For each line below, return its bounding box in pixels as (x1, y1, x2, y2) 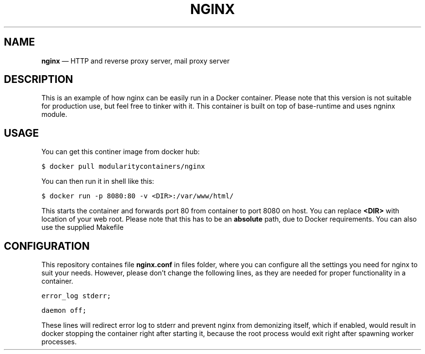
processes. (41, 338, 77, 346)
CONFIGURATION (4, 240, 90, 252)
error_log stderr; (41, 292, 111, 300)
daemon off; (41, 306, 87, 315)
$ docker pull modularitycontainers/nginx (41, 162, 205, 171)
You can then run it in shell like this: (41, 177, 154, 186)
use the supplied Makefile (41, 223, 124, 232)
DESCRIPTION (4, 73, 73, 86)
